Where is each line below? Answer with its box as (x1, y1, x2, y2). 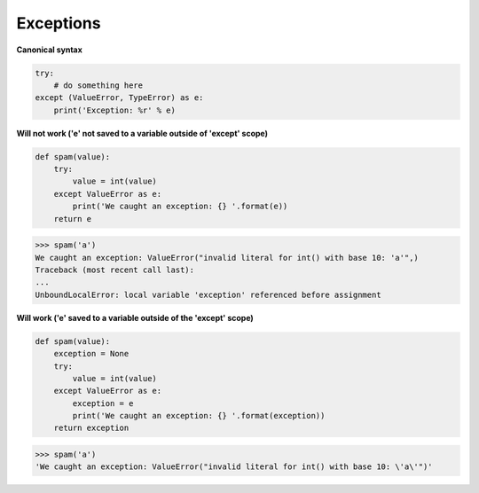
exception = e (72, 398, 134, 408)
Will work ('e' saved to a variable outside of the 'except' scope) (16, 312, 255, 323)
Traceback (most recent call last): (35, 264, 195, 275)
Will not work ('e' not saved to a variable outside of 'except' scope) (16, 128, 269, 138)
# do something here (53, 80, 144, 90)
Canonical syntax (16, 44, 83, 55)
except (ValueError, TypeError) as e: (35, 93, 204, 103)
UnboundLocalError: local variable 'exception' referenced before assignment (35, 289, 381, 300)
